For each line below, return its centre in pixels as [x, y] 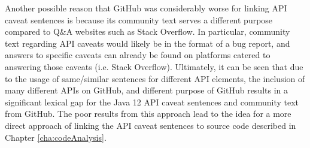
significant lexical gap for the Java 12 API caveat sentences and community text [152, 102]
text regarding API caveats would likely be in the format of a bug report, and [148, 43]
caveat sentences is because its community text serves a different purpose [139, 19]
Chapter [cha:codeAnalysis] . [56, 137]
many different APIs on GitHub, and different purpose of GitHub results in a [147, 90]
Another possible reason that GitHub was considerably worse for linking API [146, 8]
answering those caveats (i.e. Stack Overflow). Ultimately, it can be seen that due [154, 66]
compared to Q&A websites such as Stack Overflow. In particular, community [148, 31]
